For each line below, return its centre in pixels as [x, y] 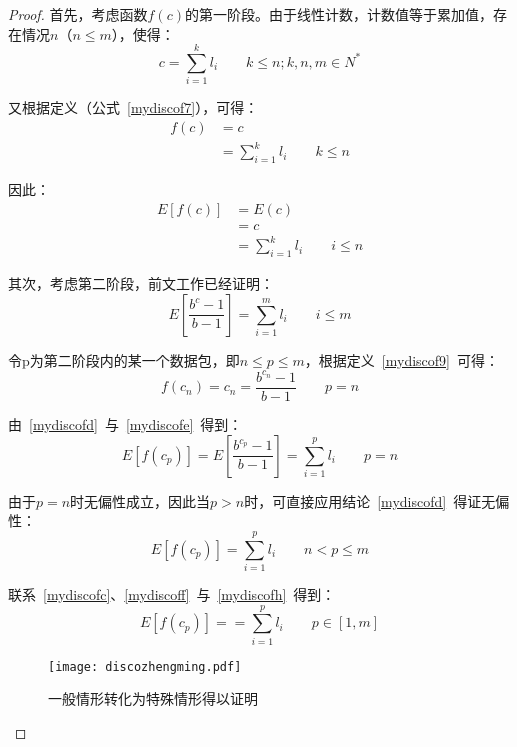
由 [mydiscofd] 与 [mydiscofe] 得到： [125, 424]
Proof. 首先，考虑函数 [78, 14]
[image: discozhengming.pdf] [145, 666]
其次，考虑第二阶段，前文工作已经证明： [141, 283]
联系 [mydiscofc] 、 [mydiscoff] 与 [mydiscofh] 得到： [172, 593]
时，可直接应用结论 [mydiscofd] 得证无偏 [377, 500]
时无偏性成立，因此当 [140, 500]
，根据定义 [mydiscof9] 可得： [401, 359]
